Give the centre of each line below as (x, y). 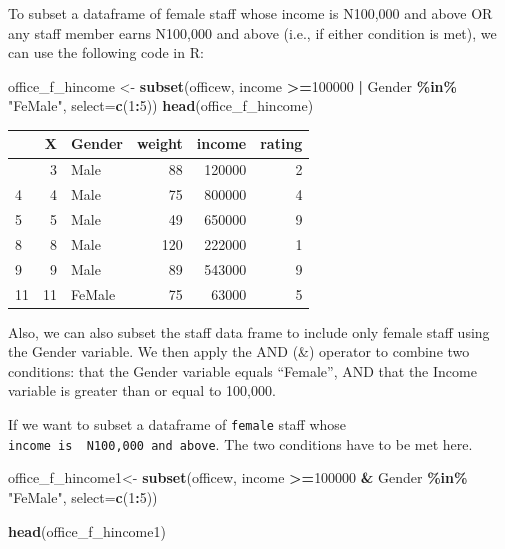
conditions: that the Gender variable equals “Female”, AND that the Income (242, 370)
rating (281, 143)
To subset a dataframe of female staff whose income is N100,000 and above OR (250, 13)
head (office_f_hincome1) (87, 530)
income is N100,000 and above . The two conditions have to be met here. (240, 443)
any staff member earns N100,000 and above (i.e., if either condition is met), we (252, 32)
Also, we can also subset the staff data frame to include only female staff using (249, 331)
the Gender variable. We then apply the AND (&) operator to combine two (239, 351)
